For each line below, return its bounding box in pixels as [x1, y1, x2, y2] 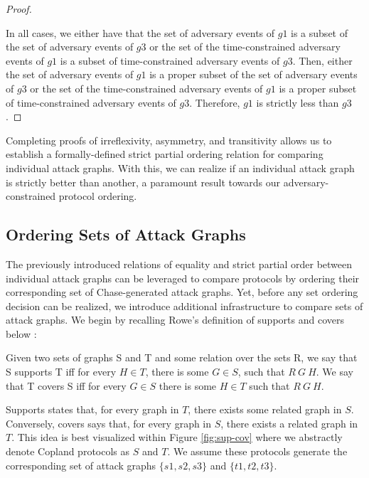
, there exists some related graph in [188, 402, 342, 417]
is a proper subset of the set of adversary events [149, 67, 358, 82]
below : [6, 326, 37, 341]
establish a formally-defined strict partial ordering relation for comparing [6, 147, 323, 161]
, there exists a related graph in [220, 415, 358, 430]
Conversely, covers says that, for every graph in [6, 415, 212, 430]
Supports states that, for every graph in [6, 402, 179, 417]
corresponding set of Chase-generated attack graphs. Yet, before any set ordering [6, 285, 358, 299]
